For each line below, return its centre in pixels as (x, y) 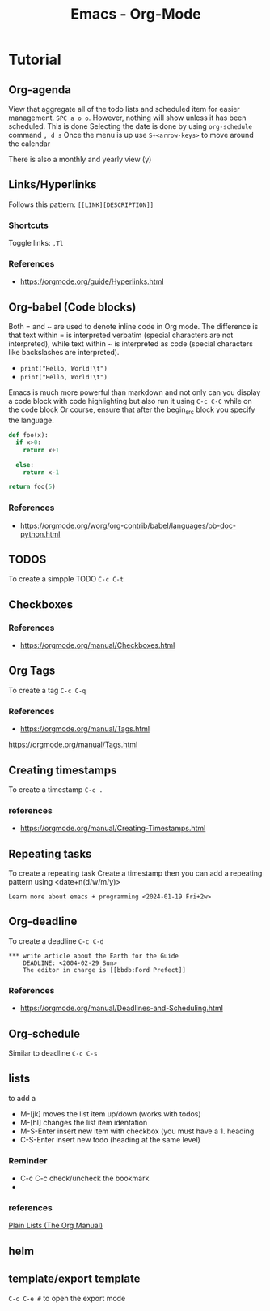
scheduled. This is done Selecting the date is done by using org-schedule (131, 126)
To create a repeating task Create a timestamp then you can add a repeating (135, 873)
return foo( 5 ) (32, 487)
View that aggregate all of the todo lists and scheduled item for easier (124, 109)
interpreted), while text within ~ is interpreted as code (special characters (131, 344)
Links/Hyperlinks (53, 184)
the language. (31, 420)
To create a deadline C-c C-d (56, 940)
